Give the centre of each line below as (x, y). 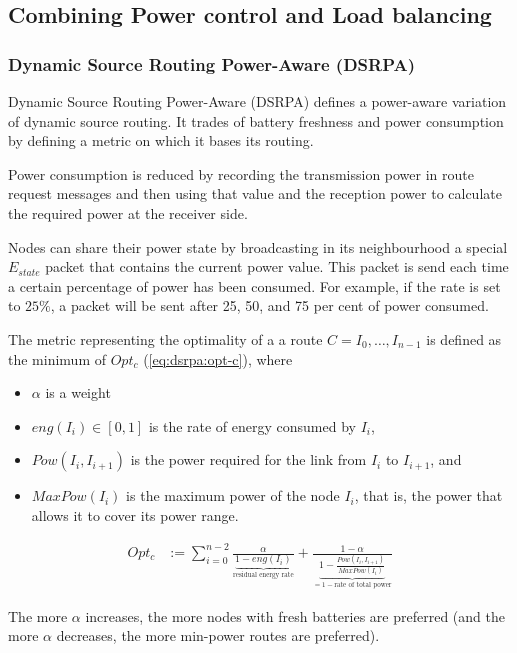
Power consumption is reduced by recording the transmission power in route (241, 173)
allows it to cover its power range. (135, 514)
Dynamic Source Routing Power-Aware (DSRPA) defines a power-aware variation (257, 101)
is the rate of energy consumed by (252, 425)
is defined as (464, 338)
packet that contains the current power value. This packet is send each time (277, 266)
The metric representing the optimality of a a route (165, 338)
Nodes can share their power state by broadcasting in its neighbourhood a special (258, 246)
